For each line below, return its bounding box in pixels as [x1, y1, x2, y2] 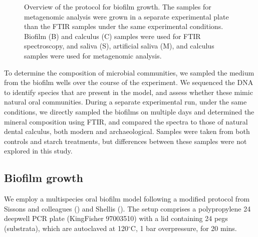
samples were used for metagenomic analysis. [24, 50, 162, 60]
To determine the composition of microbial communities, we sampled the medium [4, 67, 254, 77]
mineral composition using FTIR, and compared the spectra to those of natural [4, 116, 248, 126]
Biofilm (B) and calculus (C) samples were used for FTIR [24, 30, 201, 41]
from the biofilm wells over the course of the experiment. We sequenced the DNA [4, 77, 253, 87]
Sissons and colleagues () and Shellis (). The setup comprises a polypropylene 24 [4, 203, 251, 213]
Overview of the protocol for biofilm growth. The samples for [24, 1, 211, 11]
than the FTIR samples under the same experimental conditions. [24, 21, 223, 31]
